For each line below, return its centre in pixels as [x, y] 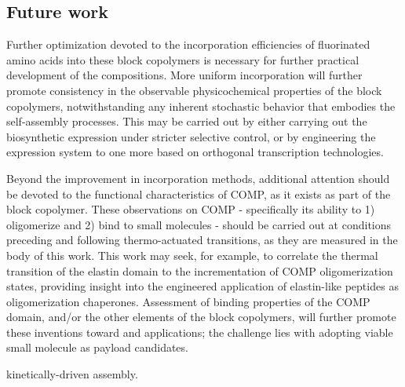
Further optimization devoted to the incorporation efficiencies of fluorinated [188, 44]
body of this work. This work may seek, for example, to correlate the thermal [192, 255]
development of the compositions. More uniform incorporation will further [184, 75]
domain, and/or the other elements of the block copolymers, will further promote [201, 317]
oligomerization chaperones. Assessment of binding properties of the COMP [188, 301]
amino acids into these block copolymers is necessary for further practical [183, 59]
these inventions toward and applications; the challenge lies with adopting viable [200, 332]
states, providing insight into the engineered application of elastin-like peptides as [202, 286]
